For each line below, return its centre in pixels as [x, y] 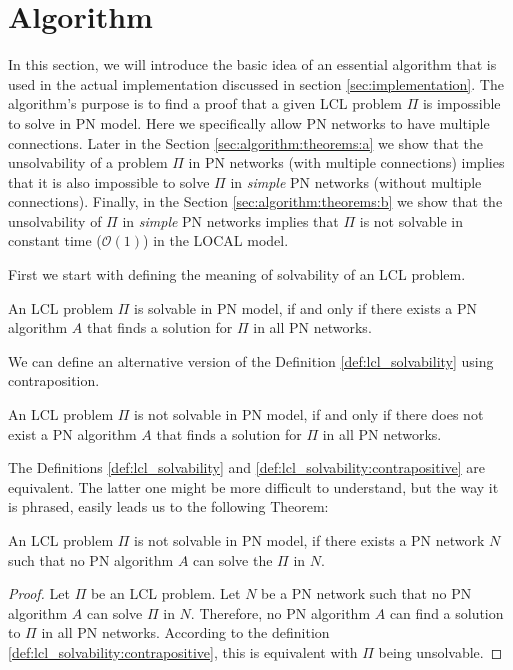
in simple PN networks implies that [230, 220]
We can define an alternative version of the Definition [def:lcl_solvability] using [251, 360]
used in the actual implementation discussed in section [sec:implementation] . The [256, 83]
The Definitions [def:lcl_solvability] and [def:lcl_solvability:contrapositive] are [247, 467]
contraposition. [54, 380]
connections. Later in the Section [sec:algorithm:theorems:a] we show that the [246, 142]
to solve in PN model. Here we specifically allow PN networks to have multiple [249, 122]
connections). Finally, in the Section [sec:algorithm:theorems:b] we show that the [255, 201]
